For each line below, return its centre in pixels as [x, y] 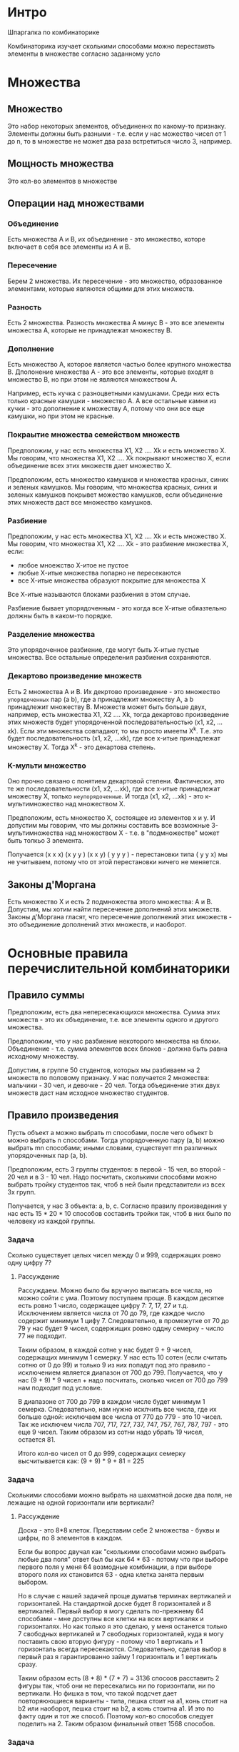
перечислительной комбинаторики [119, 969]
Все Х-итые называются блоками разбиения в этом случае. [99, 594]
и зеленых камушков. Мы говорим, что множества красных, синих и [112, 487]
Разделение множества [51, 634]
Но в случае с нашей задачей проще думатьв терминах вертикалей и [124, 1596]
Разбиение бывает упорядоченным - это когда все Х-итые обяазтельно [117, 608]
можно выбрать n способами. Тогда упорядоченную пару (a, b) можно [116, 1140]
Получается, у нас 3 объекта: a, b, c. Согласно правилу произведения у [117, 1206]
